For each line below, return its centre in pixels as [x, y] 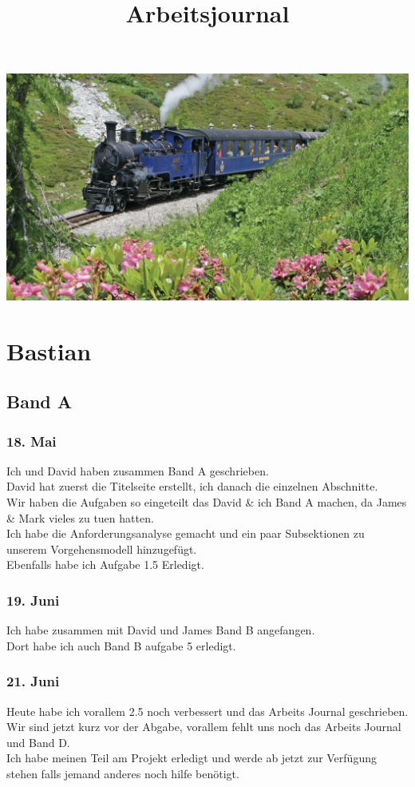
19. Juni [33, 600]
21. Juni [33, 681]
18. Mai [32, 441]
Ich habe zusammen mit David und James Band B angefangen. [161, 630]
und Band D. [38, 742]
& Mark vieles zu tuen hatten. [80, 517]
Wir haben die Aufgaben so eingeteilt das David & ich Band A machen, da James [207, 502]
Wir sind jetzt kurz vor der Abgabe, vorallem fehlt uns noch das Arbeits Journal [204, 727]
